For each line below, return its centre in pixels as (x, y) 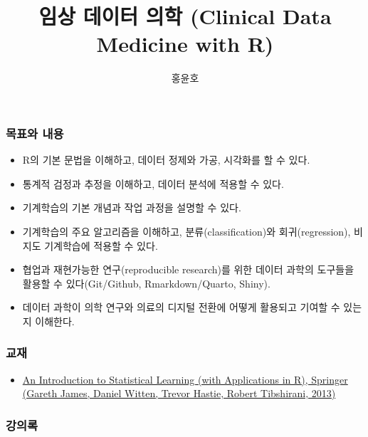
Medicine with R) (185, 44)
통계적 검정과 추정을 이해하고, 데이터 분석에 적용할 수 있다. (153, 183)
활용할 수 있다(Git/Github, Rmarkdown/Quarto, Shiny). (146, 283)
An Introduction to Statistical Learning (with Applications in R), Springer (185, 379)
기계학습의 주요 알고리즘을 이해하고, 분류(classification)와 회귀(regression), (186, 231)
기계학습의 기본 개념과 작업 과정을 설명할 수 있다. (132, 207)
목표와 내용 (35, 133)
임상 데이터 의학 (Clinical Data (185, 16)
